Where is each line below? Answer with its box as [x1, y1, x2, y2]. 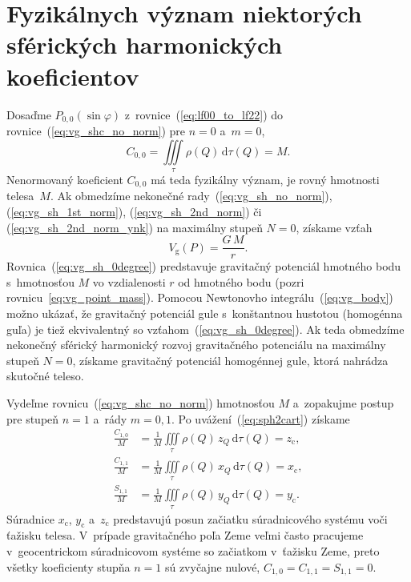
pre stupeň [6, 410, 59, 427]
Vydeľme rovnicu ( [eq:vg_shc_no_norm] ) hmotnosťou [6, 394, 275, 411]
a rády [93, 410, 127, 427]
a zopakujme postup [292, 394, 394, 411]
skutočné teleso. [6, 367, 84, 384]
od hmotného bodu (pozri [178, 273, 304, 290]
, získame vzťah [296, 219, 373, 235]
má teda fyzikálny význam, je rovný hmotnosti [151, 171, 380, 187]
